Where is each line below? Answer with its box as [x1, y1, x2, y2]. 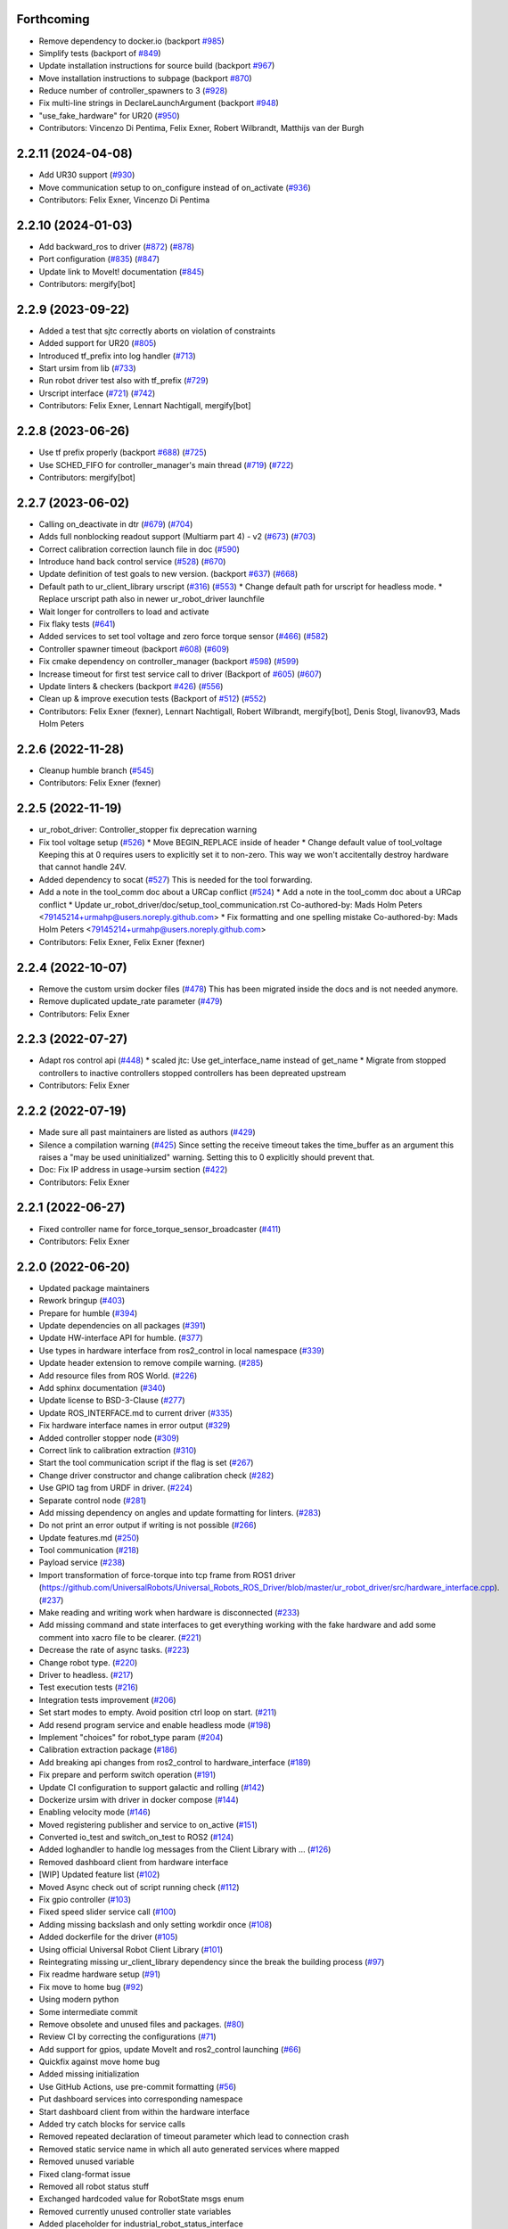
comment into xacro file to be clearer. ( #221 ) [38, 1632, 202, 1642]
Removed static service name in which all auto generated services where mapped [38, 2143, 340, 2154]
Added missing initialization [38, 2069, 140, 2079]
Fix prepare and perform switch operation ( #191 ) [38, 1770, 217, 1781]
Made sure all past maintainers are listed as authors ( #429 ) [38, 1127, 256, 1138]
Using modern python [38, 1994, 119, 2005]
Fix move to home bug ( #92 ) [38, 1981, 143, 1992]
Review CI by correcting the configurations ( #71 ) [38, 2031, 217, 2042]
